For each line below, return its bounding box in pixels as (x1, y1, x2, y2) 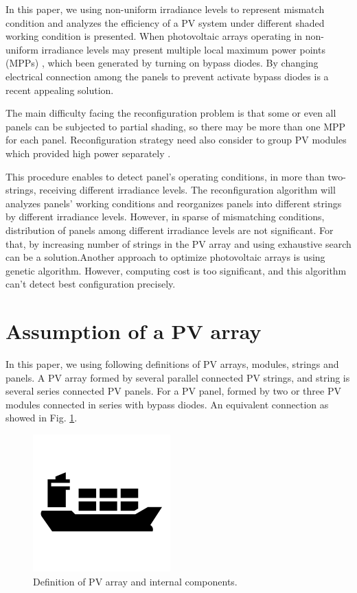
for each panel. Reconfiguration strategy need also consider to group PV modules (5, 132, 347, 147)
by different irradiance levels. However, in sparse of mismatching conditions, (5, 209, 325, 224)
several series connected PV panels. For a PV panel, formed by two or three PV (5, 384, 341, 398)
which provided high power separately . (5, 146, 171, 160)
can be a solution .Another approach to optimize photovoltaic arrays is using (5, 250, 325, 264)
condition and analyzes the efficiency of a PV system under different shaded (5, 15, 325, 30)
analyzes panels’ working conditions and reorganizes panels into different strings (5, 196, 342, 210)
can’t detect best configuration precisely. (5, 277, 176, 291)
